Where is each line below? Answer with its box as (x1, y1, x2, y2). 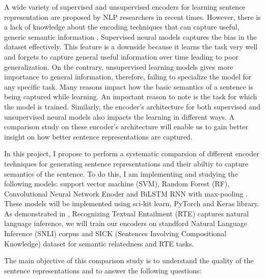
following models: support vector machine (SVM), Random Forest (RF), (4, 178, 230, 189)
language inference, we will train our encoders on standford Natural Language (4, 218, 248, 229)
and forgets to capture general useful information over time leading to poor (4, 51, 239, 62)
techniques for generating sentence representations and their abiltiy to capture (4, 158, 248, 169)
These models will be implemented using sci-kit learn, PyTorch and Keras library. (4, 198, 259, 209)
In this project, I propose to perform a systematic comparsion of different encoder (4, 148, 259, 159)
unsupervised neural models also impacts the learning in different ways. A (4, 111, 235, 122)
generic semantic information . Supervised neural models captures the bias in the (4, 31, 257, 42)
